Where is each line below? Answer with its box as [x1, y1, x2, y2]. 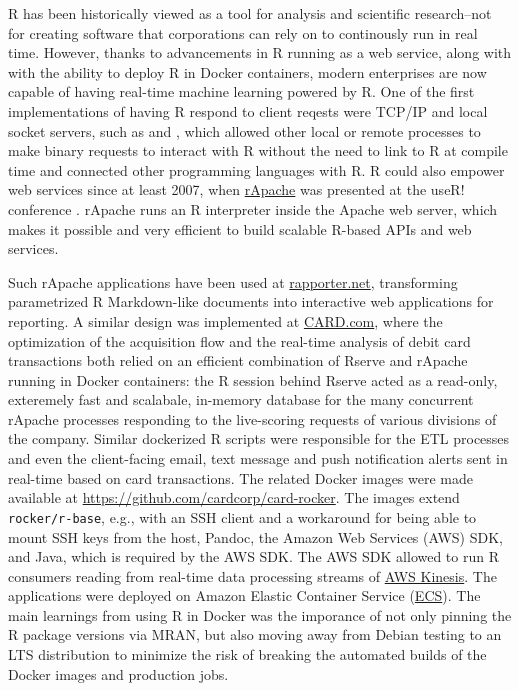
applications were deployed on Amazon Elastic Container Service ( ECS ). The [8, 585, 481, 606]
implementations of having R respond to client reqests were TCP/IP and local [8, 100, 488, 121]
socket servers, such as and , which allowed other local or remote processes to [8, 120, 481, 141]
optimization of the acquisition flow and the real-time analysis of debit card [8, 330, 471, 351]
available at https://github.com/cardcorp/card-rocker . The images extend [8, 487, 460, 508]
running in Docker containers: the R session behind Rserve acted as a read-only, [8, 369, 498, 390]
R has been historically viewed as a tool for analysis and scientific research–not [8, 3, 492, 23]
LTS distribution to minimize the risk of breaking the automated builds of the [8, 644, 487, 665]
